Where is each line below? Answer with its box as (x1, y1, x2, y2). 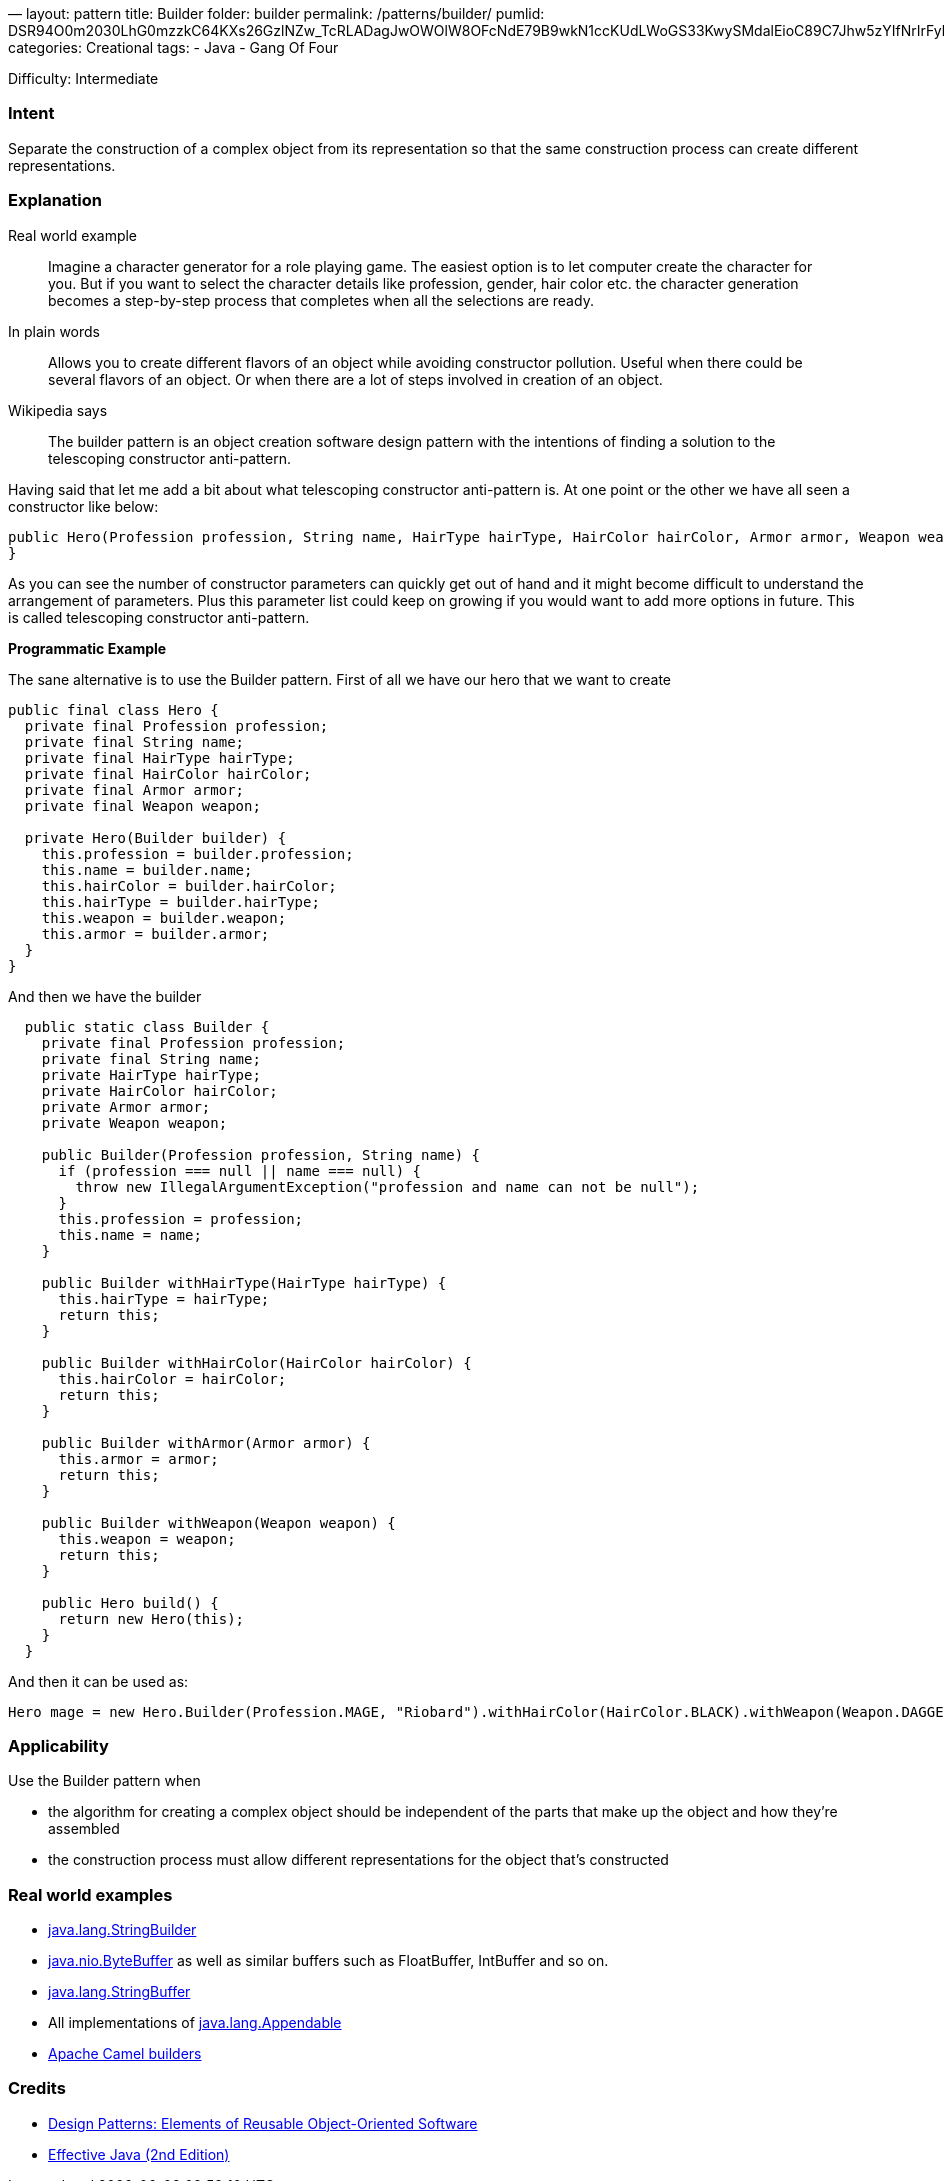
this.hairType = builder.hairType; (41, 893, 320, 910)
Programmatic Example (8, 639, 167, 657)
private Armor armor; (41, 1098, 211, 1115)
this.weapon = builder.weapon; (41, 909, 287, 926)
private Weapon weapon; (41, 1114, 228, 1131)
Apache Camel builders (48, 2045, 202, 2062)
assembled (48, 1820, 120, 1838)
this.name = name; (58, 1226, 202, 1243)
